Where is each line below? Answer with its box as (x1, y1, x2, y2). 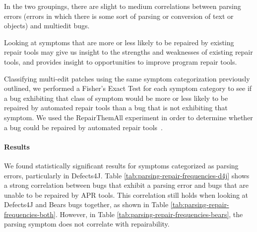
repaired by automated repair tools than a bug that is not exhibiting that (4, 102, 228, 113)
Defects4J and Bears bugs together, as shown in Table (4, 199, 169, 210)
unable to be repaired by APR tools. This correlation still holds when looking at (4, 189, 249, 200)
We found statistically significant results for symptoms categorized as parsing (4, 160, 239, 170)
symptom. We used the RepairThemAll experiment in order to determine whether (4, 112, 253, 122)
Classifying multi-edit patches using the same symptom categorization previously (4, 73, 250, 83)
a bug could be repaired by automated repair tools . (4, 122, 163, 132)
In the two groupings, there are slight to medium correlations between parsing (4, 1, 241, 11)
